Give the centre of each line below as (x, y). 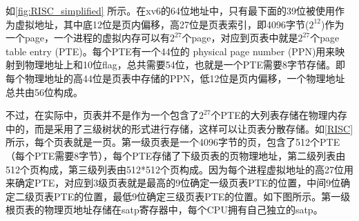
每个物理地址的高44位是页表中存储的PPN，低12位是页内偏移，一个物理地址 (175, 78)
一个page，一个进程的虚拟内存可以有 (88, 38)
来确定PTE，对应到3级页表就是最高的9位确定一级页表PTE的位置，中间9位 (173, 183)
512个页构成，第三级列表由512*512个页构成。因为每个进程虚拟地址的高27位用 (179, 169)
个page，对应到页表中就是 (240, 38)
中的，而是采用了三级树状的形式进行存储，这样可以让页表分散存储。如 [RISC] (179, 128)
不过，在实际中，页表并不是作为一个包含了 (102, 115)
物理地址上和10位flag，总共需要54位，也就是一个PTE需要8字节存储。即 (185, 65)
